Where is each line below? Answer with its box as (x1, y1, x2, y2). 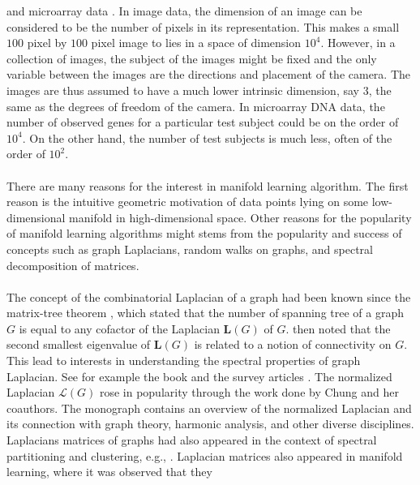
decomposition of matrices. (6, 256, 139, 273)
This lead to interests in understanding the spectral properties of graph (6, 352, 361, 369)
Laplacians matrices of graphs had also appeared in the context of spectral (6, 431, 377, 449)
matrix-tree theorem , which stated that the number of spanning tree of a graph (6, 304, 405, 321)
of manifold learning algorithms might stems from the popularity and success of (6, 225, 402, 242)
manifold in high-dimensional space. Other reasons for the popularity (69, 208, 412, 225)
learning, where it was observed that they (6, 463, 212, 480)
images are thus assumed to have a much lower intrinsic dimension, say (6, 81, 359, 98)
